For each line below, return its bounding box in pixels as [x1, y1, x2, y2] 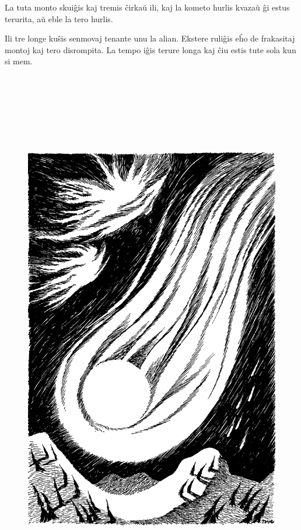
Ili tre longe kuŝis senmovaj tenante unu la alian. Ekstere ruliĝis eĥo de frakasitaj [5, 32, 295, 44]
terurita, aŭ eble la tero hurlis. [5, 12, 113, 25]
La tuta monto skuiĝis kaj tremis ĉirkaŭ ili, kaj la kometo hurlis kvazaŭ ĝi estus [5, 1, 290, 13]
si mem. [5, 55, 33, 67]
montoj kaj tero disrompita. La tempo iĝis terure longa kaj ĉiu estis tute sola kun [5, 43, 296, 56]
